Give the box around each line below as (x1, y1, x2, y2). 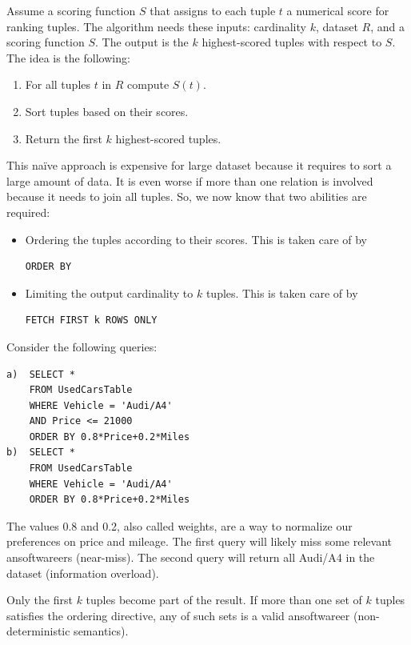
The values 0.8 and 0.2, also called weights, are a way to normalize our (6, 517, 353, 534)
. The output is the (95, 34, 189, 50)
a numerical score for (286, 2, 389, 18)
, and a (370, 18, 405, 34)
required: (6, 203, 50, 220)
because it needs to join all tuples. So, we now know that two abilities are (6, 188, 367, 205)
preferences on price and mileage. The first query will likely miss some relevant (6, 533, 393, 550)
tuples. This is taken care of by (205, 284, 358, 301)
